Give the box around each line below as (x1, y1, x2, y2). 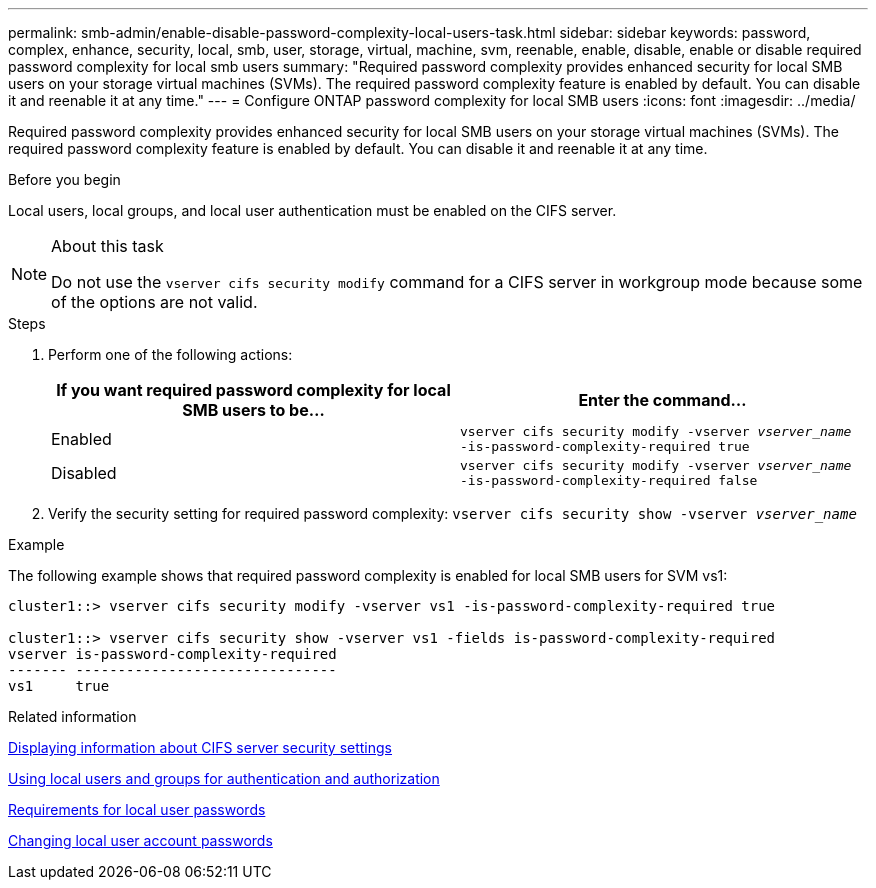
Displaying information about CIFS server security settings (8, 739, 393, 756)
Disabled (51, 463, 117, 483)
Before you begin (8, 171, 121, 188)
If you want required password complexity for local (56, 380, 451, 400)
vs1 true (8, 678, 110, 694)
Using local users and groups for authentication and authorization (8, 770, 440, 787)
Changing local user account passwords (8, 832, 273, 849)
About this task (51, 236, 164, 256)
